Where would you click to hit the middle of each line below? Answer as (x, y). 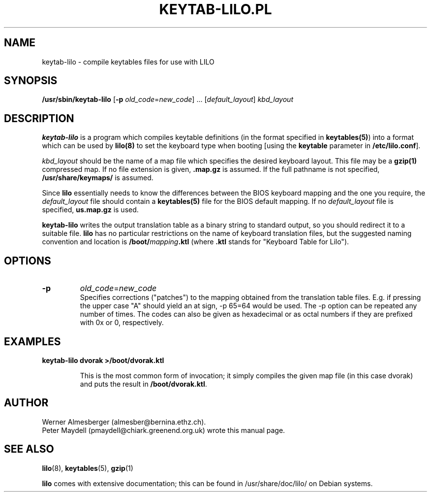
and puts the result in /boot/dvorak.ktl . (143, 384)
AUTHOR (26, 403)
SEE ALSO (29, 449)
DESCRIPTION (39, 118)
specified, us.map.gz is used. (90, 210)
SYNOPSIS (31, 81)
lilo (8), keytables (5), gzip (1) (88, 468)
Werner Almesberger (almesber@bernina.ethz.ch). (124, 422)
